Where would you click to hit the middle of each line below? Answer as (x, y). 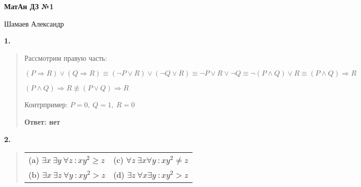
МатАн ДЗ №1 (29, 6)
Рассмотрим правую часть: (66, 57)
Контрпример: (46, 104)
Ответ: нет (42, 121)
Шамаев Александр (34, 23)
